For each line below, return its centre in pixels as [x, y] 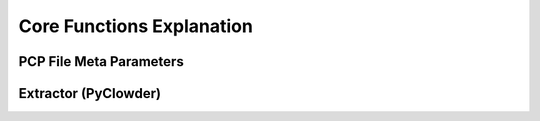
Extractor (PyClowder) [90, 93]
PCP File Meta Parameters [101, 61]
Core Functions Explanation [136, 26]
